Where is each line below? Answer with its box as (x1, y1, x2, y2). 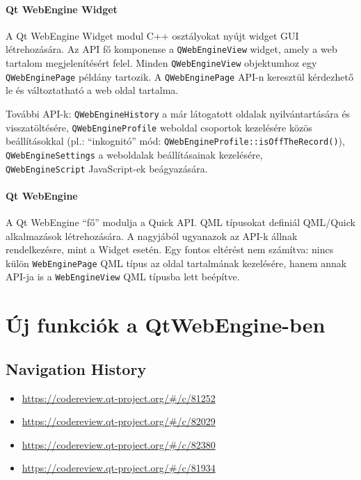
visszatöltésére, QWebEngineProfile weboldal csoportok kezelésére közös (6, 120, 312, 134)
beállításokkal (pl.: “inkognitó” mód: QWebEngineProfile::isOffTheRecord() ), (6, 134, 345, 148)
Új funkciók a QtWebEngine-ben (6, 310, 326, 339)
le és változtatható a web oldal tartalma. (6, 83, 179, 97)
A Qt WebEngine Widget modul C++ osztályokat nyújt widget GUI (6, 28, 299, 42)
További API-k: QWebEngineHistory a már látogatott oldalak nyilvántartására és (6, 106, 351, 120)
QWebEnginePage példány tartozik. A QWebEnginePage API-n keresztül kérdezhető (6, 69, 353, 83)
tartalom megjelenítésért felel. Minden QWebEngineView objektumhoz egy (6, 56, 317, 70)
